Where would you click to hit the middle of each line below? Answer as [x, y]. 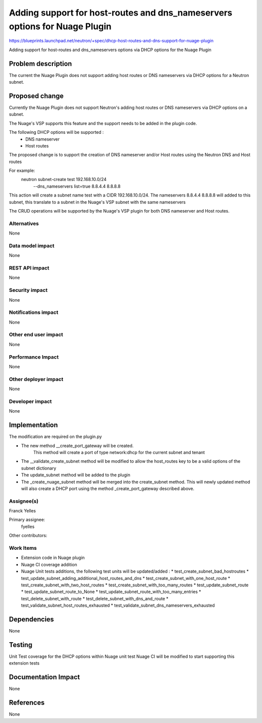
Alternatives [24, 223]
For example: [22, 171]
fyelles [28, 526]
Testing [21, 645]
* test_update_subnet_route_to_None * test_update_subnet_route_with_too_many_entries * [111, 592]
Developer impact [30, 401]
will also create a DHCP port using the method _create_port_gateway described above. [108, 488]
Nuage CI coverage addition [49, 564]
